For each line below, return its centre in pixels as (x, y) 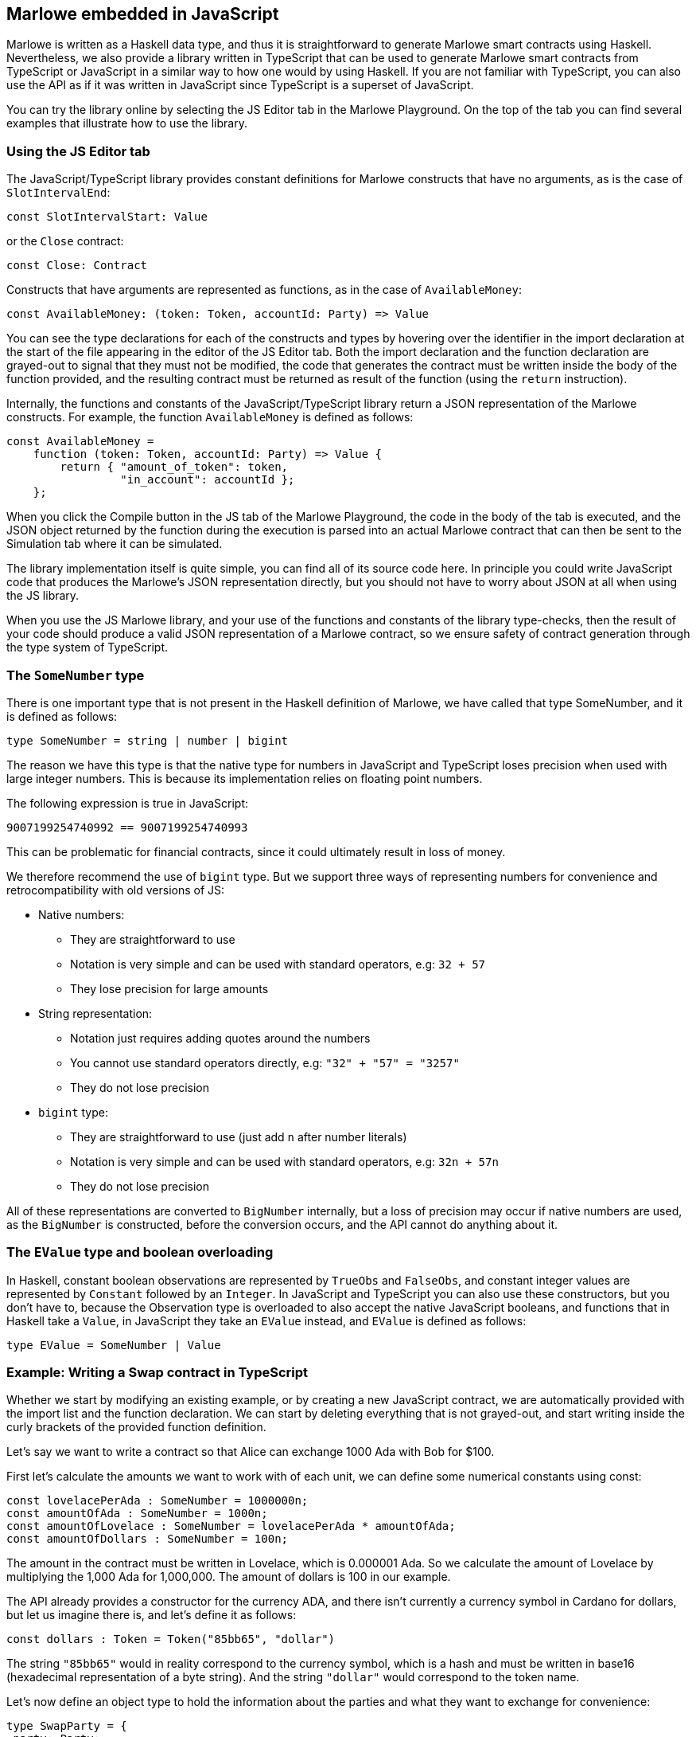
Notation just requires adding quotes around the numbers (220, 1038)
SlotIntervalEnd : (58, 193)
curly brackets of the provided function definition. (136, 1427)
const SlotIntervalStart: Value (107, 217)
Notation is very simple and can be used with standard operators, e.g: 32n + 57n (284, 1161)
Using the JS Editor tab (78, 151)
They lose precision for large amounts (169, 988)
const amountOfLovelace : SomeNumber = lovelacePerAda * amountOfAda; (231, 1526)
